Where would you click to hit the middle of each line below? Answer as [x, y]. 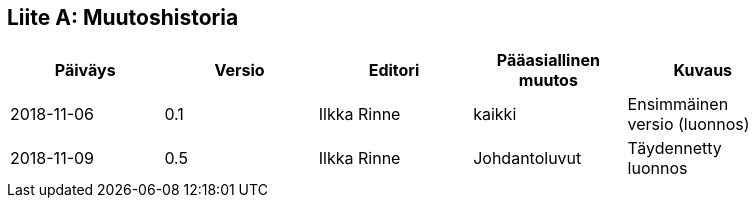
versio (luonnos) [688, 124]
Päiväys [85, 70]
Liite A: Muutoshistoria [123, 17]
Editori [394, 70]
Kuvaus [703, 70]
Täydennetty [674, 148]
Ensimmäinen [678, 104]
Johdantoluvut [527, 158]
